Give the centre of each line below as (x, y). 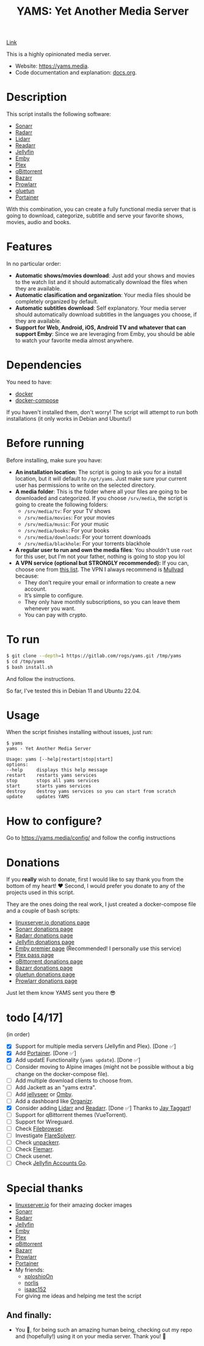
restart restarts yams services (52, 776)
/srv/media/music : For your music (67, 524)
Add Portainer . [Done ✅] (46, 1053)
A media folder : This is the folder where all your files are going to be (101, 491)
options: (17, 765)
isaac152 (35, 1289)
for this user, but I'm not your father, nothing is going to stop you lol (100, 556)
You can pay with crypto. (56, 614)
